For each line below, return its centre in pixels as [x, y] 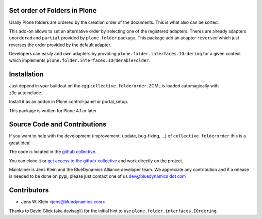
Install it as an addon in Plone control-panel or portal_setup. [69, 101]
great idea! [20, 143]
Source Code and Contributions [58, 125]
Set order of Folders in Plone [53, 10]
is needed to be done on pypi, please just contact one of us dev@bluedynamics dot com [98, 176]
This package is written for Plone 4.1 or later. [53, 110]
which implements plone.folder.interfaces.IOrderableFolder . [80, 60]
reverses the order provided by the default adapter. [60, 45]
